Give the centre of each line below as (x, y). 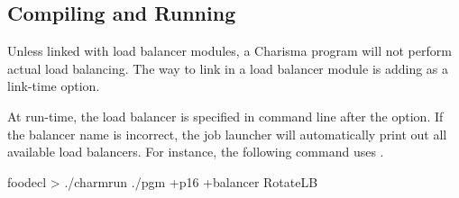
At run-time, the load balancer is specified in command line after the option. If (225, 116)
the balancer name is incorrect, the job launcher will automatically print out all (227, 134)
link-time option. (54, 86)
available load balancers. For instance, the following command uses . (196, 152)
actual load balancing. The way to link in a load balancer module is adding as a (228, 68)
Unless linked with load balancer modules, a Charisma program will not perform (229, 51)
